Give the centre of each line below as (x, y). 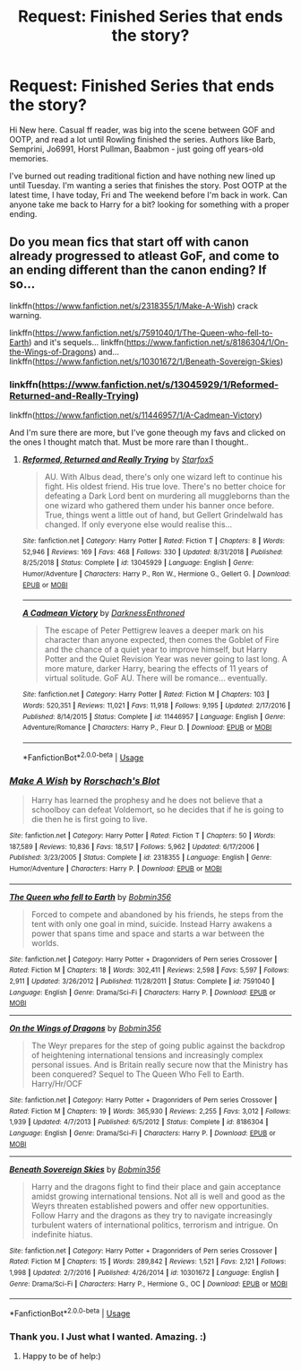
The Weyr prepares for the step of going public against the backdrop (158, 1045)
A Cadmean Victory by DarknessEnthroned (103, 613)
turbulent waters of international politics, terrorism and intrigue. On (155, 1225)
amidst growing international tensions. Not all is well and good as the (158, 1196)
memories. (29, 158)
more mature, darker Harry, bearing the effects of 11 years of (156, 669)
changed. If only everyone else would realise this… (138, 525)
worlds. (45, 942)
